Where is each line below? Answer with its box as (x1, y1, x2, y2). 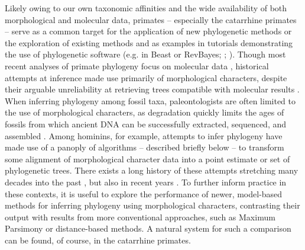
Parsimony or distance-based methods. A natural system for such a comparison (5, 222, 291, 235)
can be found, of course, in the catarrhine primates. (5, 233, 191, 246)
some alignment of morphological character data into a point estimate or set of (5, 152, 290, 165)
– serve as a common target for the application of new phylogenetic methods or (5, 25, 292, 37)
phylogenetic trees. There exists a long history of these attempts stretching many (5, 164, 298, 177)
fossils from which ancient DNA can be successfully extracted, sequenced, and (5, 117, 286, 130)
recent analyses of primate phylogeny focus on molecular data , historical (5, 59, 269, 72)
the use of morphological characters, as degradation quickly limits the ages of (5, 106, 284, 118)
